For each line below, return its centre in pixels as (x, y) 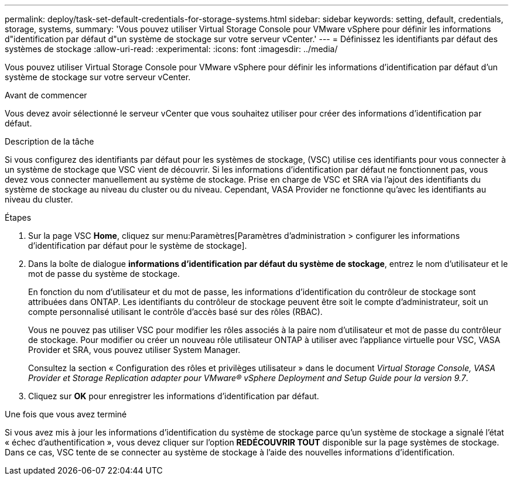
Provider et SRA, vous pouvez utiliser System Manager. (134, 350)
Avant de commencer (46, 95)
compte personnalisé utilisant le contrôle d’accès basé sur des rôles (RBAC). (175, 312)
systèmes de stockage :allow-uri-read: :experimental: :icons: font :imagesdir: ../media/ (171, 49)
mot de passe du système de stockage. (104, 274)
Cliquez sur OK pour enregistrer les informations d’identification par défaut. (174, 396)
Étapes (18, 217)
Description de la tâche (49, 141)
